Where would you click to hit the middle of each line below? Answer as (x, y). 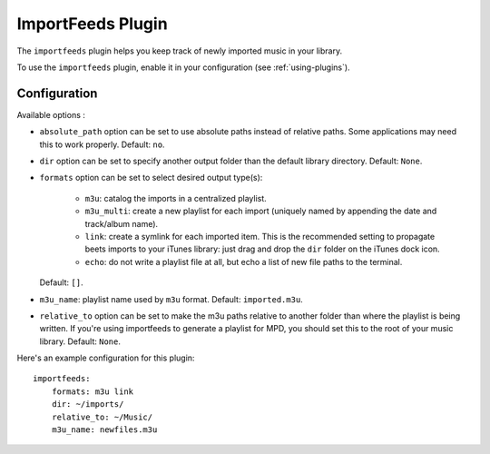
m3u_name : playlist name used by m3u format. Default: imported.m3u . (171, 299)
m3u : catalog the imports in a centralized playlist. (176, 198)
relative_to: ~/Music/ (102, 417)
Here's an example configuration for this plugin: (106, 358)
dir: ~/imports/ (88, 405)
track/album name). (122, 223)
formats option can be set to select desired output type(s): (151, 178)
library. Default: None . (80, 341)
